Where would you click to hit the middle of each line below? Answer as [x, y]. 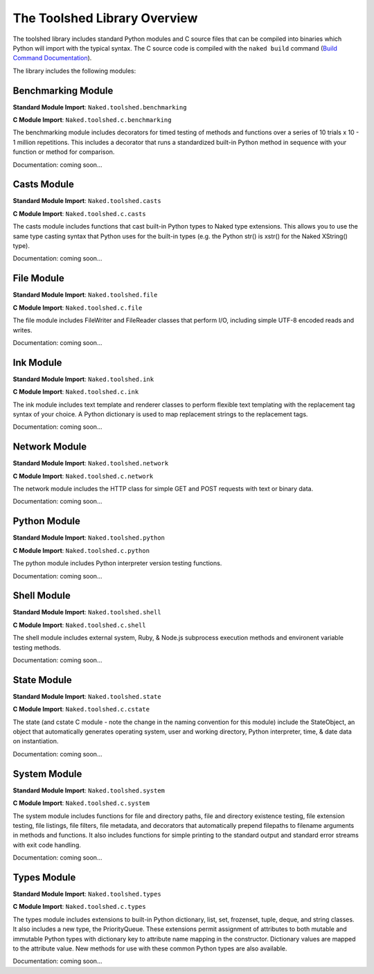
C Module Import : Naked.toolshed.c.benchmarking [92, 120]
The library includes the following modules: [74, 71]
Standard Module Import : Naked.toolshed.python [89, 538]
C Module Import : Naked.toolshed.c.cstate [81, 709]
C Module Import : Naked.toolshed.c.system [81, 803]
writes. [23, 330]
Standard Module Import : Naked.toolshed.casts [87, 201]
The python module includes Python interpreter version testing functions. [117, 563]
